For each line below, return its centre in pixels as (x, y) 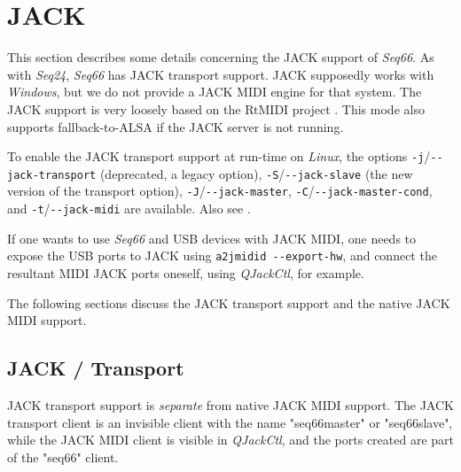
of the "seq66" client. (63, 457)
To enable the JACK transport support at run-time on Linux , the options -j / (219, 156)
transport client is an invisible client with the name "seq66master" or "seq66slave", (230, 422)
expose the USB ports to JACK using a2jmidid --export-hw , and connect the (222, 255)
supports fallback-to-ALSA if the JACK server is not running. (176, 126)
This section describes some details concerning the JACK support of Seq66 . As (221, 57)
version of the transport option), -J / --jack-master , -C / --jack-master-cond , (220, 191)
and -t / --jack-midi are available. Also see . (129, 209)
